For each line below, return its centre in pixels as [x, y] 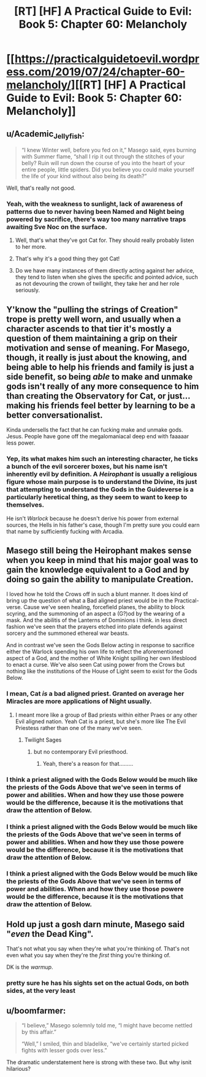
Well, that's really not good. [41, 188]
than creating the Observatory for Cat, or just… [98, 396]
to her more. [31, 247]
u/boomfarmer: [36, 1010]
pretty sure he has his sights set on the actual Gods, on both [97, 983]
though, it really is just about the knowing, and [97, 357]
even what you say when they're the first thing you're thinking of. [88, 955]
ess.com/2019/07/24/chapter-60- [96, 72]
